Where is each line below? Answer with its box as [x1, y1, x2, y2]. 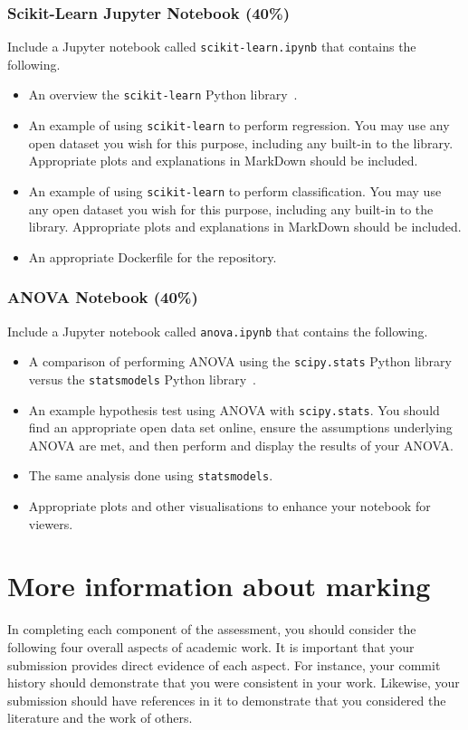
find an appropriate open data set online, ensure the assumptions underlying [28, 418, 453, 437]
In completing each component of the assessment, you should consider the [7, 620, 416, 639]
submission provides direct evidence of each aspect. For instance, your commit [7, 655, 441, 674]
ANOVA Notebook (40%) [7, 286, 198, 308]
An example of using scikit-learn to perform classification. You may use [28, 181, 442, 200]
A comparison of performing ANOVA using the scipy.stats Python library [28, 352, 452, 371]
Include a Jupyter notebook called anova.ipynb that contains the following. [7, 321, 428, 340]
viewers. [28, 514, 73, 533]
